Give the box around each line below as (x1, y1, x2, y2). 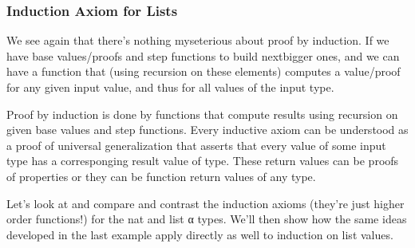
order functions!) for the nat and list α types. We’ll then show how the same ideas (6, 211, 407, 227)
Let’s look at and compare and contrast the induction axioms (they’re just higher (6, 195, 405, 211)
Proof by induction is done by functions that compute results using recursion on (6, 105, 398, 122)
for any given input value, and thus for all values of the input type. (6, 79, 334, 95)
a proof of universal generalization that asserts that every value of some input (6, 136, 386, 153)
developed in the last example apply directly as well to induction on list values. (6, 226, 393, 242)
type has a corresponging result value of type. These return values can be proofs (6, 152, 399, 169)
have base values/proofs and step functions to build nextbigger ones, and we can (6, 47, 400, 64)
